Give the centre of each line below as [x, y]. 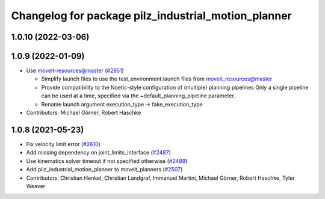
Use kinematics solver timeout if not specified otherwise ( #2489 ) [107, 161]
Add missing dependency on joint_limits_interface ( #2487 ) [98, 153]
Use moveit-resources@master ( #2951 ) [75, 71]
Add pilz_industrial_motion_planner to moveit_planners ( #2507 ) [104, 170]
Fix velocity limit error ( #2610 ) [63, 144]
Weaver [36, 186]
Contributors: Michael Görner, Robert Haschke [84, 113]
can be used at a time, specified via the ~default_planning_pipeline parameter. [138, 96]
